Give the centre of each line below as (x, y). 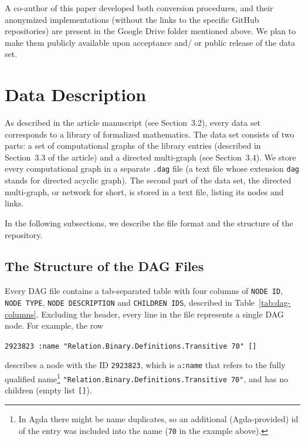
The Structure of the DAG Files (104, 266)
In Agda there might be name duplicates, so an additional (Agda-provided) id (158, 419)
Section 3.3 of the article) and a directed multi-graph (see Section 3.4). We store (150, 157)
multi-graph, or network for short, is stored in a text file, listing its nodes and (144, 191)
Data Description (76, 94)
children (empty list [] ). (48, 390)
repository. (24, 234)
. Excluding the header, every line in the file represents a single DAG (160, 314)
